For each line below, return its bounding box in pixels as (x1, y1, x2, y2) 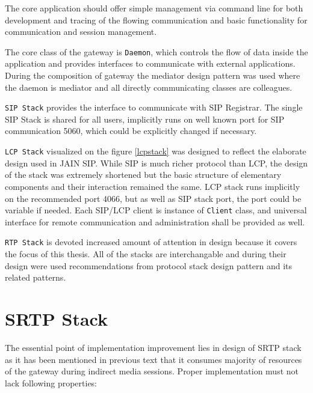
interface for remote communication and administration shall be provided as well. (5, 215, 305, 228)
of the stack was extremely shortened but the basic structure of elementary (5, 168, 282, 181)
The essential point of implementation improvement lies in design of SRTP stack (5, 341, 302, 353)
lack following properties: (5, 376, 98, 389)
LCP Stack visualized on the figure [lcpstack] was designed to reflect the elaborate (5, 145, 306, 157)
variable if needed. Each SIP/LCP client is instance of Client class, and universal (5, 204, 307, 216)
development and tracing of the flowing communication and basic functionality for (5, 13, 308, 26)
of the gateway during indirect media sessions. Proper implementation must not (5, 365, 299, 377)
